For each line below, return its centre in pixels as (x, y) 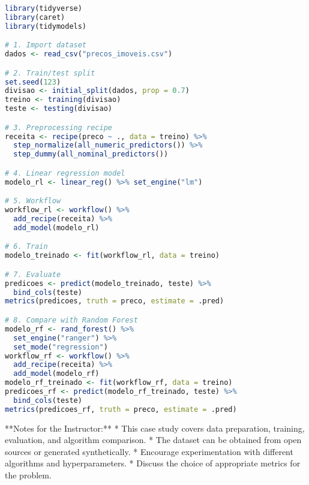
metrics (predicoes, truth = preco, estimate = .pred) (115, 301)
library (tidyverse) (43, 8)
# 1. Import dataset (46, 45)
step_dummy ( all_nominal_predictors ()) (91, 154)
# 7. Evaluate (33, 274)
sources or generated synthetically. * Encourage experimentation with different (149, 451)
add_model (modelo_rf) (56, 374)
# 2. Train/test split (50, 73)
